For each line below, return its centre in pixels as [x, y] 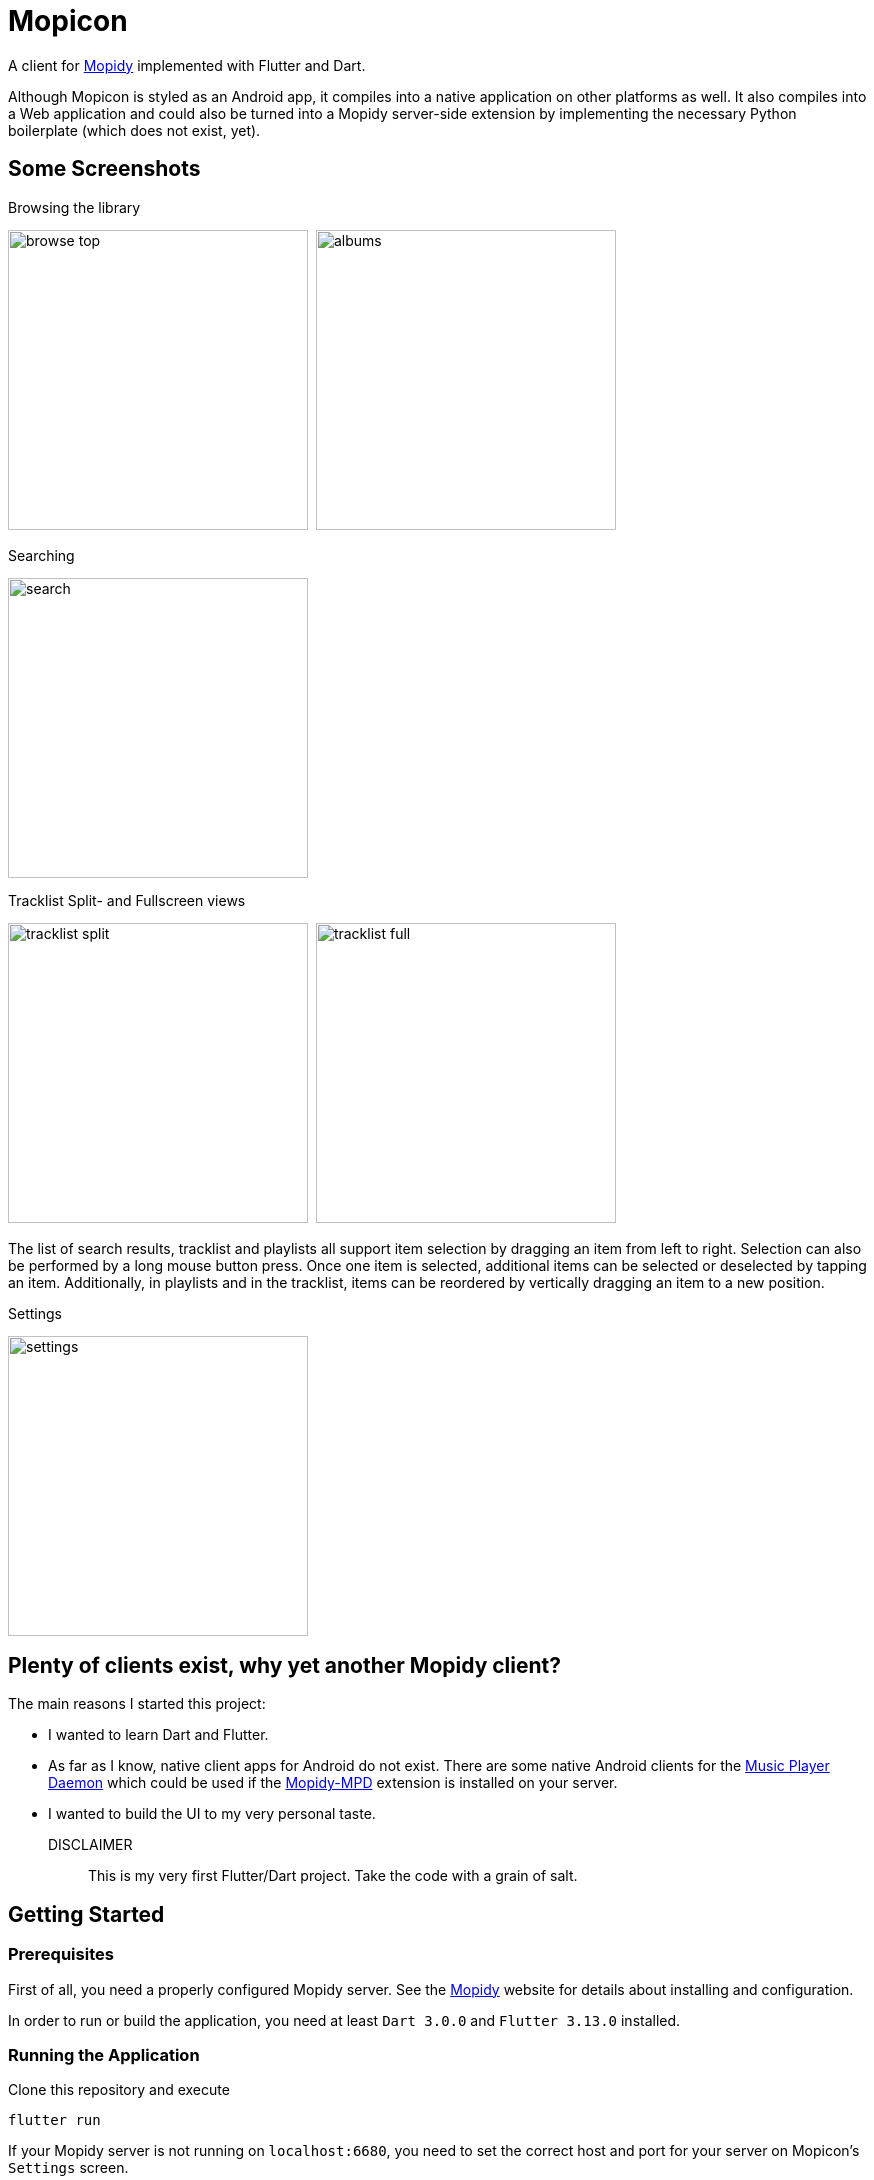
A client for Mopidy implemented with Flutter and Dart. [187, 65]
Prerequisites [61, 1954]
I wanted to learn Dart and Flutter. [158, 1735]
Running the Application [104, 2055]
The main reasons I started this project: [137, 1704]
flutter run [54, 2120]
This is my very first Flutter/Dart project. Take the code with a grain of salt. [333, 1876]
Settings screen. [68, 2168]
